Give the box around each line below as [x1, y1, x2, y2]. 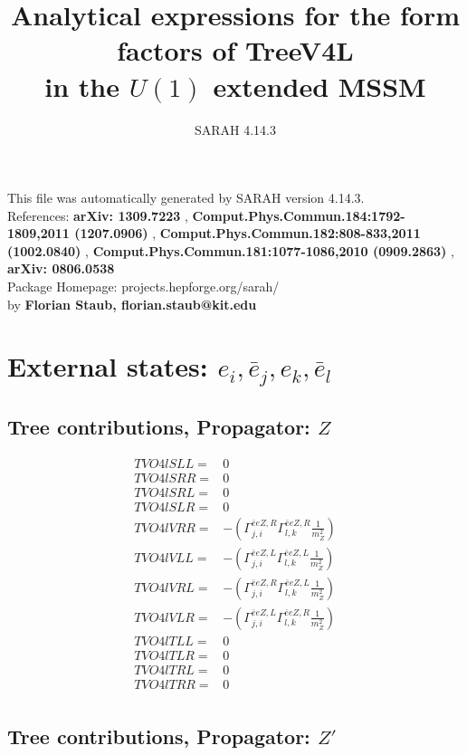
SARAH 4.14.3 [194, 119, 277, 139]
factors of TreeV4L [117, 32, 354, 69]
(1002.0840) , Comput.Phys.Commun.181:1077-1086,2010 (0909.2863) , [7, 241, 454, 260]
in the [44, 67, 119, 104]
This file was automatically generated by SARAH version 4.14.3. [7, 188, 365, 207]
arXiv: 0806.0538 [7, 259, 115, 278]
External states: [7, 348, 208, 385]
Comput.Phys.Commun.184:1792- [192, 205, 405, 225]
